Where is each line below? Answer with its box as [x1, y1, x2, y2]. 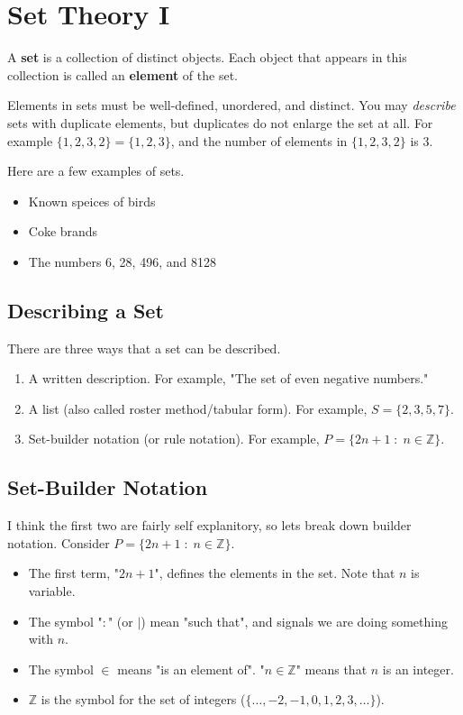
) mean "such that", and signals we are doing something [141, 611, 448, 630]
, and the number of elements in [170, 131, 348, 150]
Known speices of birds [28, 191, 156, 210]
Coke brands [28, 222, 98, 241]
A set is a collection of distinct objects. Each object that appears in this [7, 48, 407, 67]
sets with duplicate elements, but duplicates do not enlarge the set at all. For [7, 113, 433, 132]
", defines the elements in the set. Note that [154, 564, 395, 582]
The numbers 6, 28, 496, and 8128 [28, 252, 216, 270]
